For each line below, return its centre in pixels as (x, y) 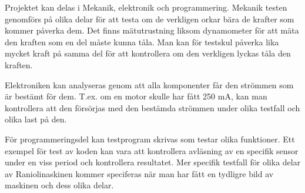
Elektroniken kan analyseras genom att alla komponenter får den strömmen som (149, 84)
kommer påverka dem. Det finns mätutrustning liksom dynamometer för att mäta (152, 30)
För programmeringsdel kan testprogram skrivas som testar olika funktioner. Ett (150, 139)
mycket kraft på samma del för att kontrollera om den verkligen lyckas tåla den (148, 53)
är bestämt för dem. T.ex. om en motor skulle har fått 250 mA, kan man (136, 96)
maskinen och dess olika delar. (59, 185)
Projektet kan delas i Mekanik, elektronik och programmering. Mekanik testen (146, 7)
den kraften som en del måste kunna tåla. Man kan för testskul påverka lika (142, 41)
